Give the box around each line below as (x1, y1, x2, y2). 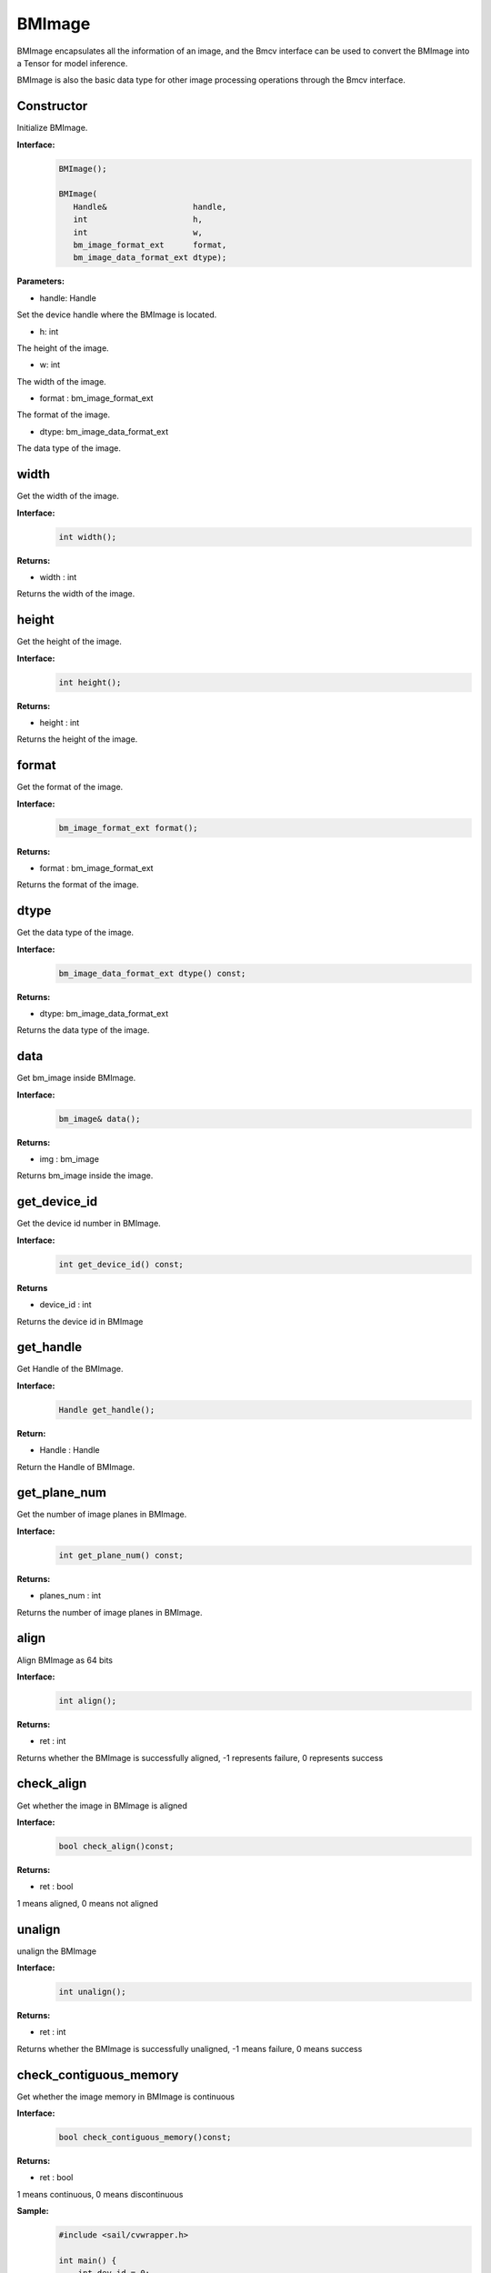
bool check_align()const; (58, 1841, 175, 1851)
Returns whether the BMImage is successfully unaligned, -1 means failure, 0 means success (16, 2043, 363, 2054)
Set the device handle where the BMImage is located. (16, 309, 217, 320)
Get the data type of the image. (16, 927, 135, 938)
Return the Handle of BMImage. (16, 1461, 135, 1472)
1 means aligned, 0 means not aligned (16, 1898, 159, 1908)
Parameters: (16, 275, 65, 286)
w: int (39, 359, 61, 370)
